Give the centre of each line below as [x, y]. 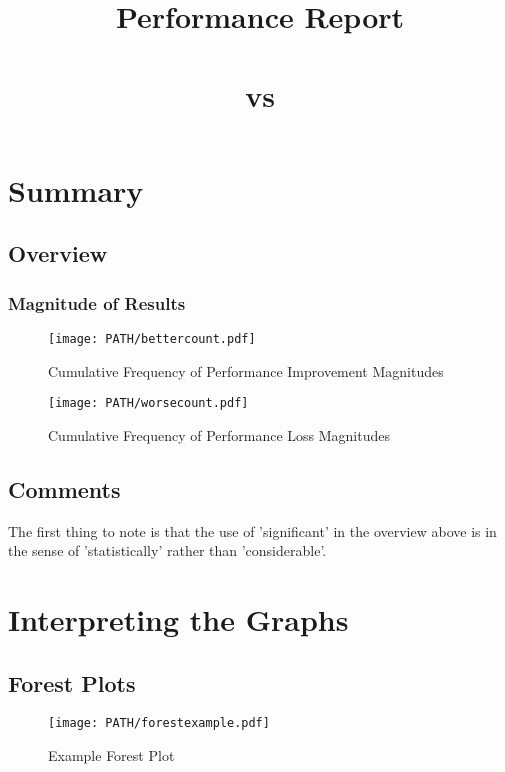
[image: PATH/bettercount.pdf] [152, 338]
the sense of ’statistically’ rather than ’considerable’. [167, 550]
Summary [76, 189]
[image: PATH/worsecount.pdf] [148, 403]
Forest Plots [72, 682]
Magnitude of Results [97, 302]
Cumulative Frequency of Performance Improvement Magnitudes [246, 370]
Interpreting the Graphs [178, 619]
